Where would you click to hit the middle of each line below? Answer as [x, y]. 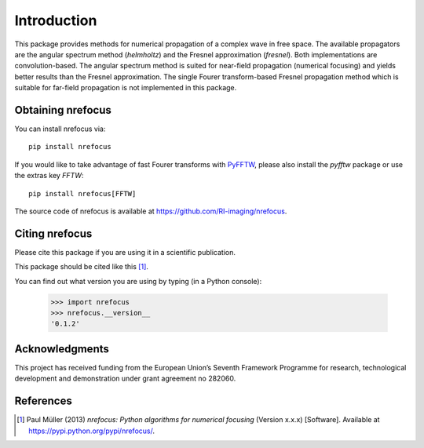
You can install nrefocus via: [60, 129]
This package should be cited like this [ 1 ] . [82, 267]
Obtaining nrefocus [63, 110]
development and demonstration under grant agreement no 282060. [125, 379]
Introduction [56, 20]
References [43, 401]
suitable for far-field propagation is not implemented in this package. [126, 88]
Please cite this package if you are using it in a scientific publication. [125, 252]
